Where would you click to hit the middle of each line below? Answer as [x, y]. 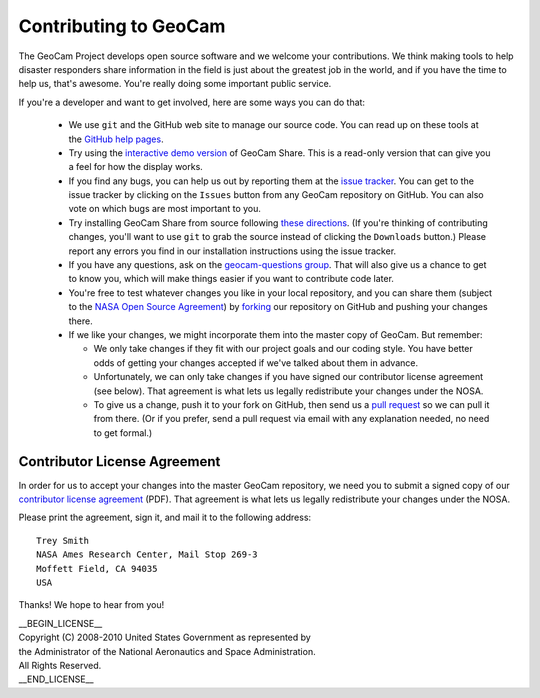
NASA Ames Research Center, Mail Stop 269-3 [147, 554]
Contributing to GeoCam [122, 26]
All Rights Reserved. [60, 665]
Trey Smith [63, 540]
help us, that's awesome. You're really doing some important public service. [175, 84]
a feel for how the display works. [136, 167]
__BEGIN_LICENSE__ [60, 623]
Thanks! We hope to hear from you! [91, 605]
